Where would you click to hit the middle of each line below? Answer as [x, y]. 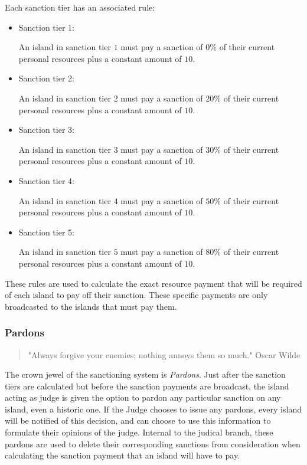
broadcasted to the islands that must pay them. [91, 306]
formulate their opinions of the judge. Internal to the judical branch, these [139, 432]
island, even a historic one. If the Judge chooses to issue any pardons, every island [153, 409]
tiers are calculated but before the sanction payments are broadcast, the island [147, 386]
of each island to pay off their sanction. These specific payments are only [136, 295]
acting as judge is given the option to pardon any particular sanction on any [143, 397]
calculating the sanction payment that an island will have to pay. [123, 455]
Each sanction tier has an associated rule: [80, 7]
